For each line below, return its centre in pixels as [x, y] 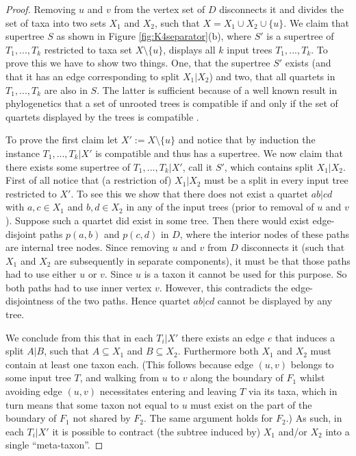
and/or [293, 431]
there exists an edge [223, 337]
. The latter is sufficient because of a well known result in [217, 89]
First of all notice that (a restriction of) [89, 180]
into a [338, 431]
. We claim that [317, 22]
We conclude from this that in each [79, 337]
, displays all [189, 49]
